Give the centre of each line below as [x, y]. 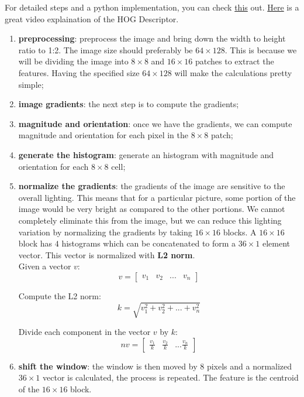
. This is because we [261, 49]
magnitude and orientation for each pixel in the [103, 135]
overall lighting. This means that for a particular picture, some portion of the [157, 197]
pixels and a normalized [249, 366]
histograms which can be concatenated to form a [149, 243]
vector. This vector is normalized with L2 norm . [107, 254]
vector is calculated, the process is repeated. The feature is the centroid [171, 377]
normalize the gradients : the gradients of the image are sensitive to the [152, 186]
